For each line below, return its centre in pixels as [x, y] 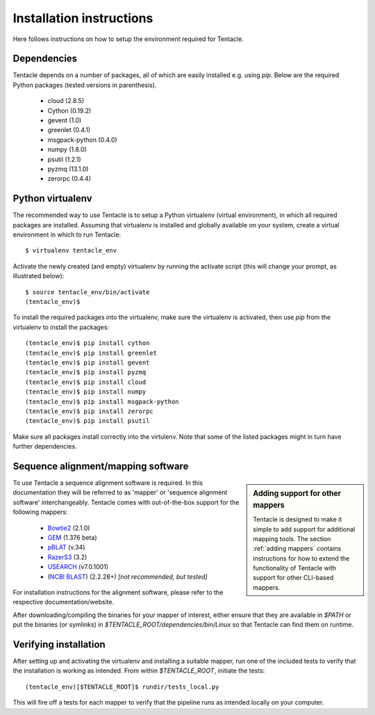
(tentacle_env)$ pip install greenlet [91, 353]
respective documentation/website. [64, 602]
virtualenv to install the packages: [61, 327]
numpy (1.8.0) [67, 150]
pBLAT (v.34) [66, 547]
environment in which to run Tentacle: [67, 235]
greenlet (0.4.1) [69, 130]
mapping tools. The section [292, 538]
